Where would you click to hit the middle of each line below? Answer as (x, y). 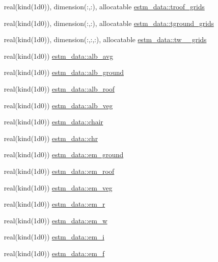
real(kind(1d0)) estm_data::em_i (54, 237)
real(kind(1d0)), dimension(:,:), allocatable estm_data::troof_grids (104, 6)
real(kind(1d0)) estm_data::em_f (54, 253)
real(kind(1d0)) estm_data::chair (54, 122)
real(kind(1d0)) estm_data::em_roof (59, 171)
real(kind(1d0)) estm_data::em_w (56, 220)
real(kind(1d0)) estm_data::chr (51, 138)
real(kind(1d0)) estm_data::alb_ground (64, 72)
